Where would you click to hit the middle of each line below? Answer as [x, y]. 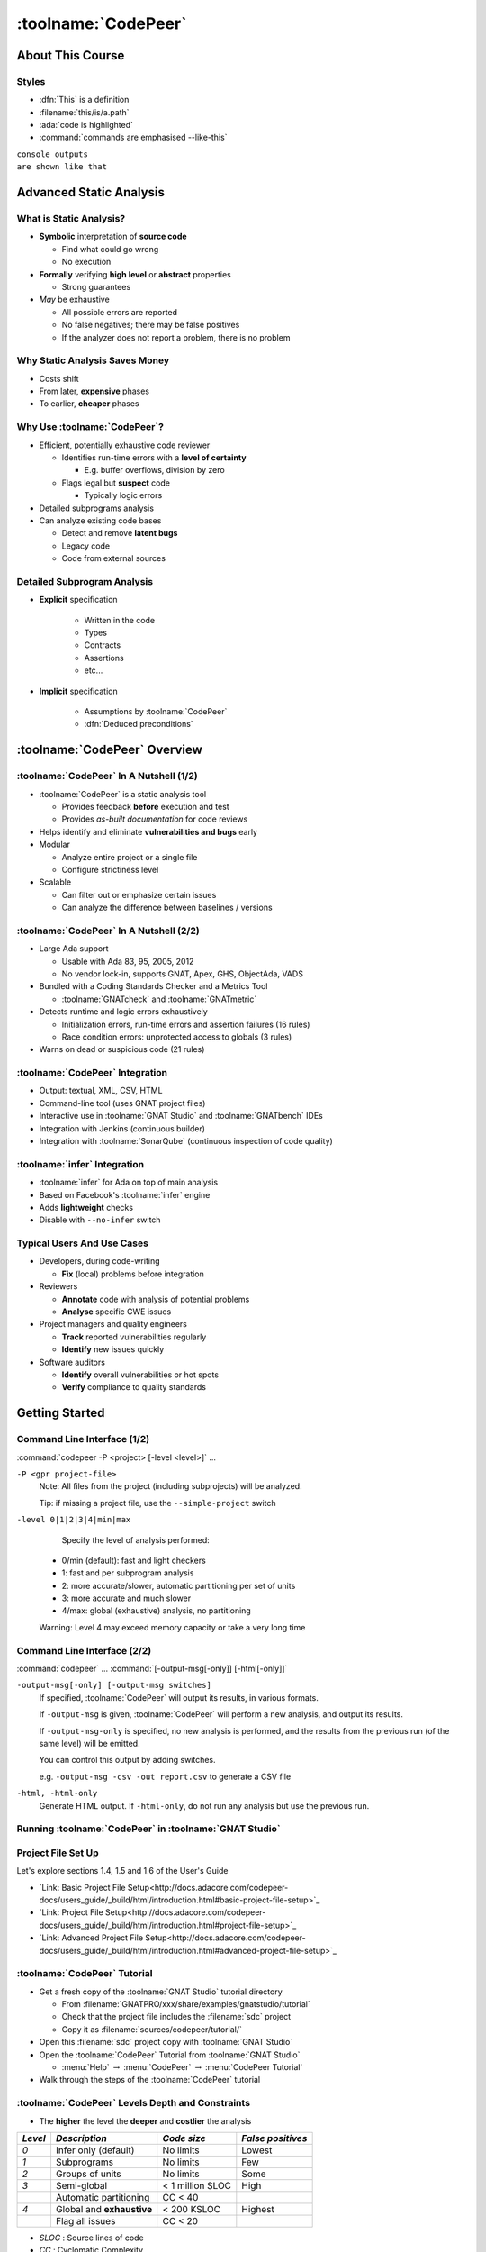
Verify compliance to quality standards [134, 1387]
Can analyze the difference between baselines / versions [167, 908]
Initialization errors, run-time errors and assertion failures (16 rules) [186, 1024]
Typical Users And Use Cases [82, 1243]
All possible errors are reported [120, 312]
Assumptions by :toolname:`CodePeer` [156, 711]
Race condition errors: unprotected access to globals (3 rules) [177, 1037]
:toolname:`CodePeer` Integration [92, 1073]
